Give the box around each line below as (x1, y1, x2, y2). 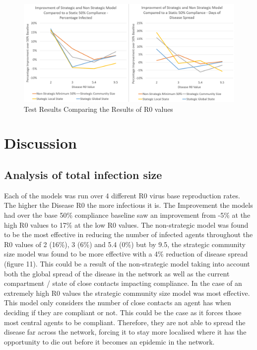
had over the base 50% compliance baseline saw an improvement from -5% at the (4, 210, 251, 220)
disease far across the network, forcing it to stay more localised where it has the (4, 327, 247, 337)
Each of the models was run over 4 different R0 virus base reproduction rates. (4, 190, 240, 200)
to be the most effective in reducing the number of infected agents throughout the (4, 229, 253, 240)
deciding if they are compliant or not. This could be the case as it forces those (4, 307, 242, 317)
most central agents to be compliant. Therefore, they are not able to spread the (4, 317, 246, 327)
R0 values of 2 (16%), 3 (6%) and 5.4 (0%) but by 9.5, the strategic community (4, 239, 246, 249)
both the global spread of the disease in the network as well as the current (4, 268, 230, 278)
